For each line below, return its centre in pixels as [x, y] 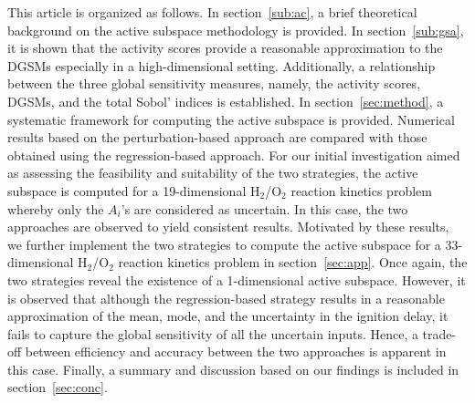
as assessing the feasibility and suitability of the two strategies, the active [213, 173]
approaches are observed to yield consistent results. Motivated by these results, [228, 227]
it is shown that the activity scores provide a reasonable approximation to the [225, 48]
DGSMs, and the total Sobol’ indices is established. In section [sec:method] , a [226, 101]
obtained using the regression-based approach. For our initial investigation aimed [234, 155]
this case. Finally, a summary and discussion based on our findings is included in [233, 369]
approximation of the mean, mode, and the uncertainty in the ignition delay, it [228, 316]
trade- [439, 333]
